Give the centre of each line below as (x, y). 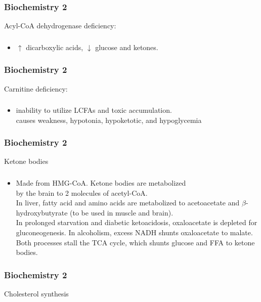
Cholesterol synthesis (36, 293)
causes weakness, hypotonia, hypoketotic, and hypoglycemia (109, 120)
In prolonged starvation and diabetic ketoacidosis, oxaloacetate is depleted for (137, 222)
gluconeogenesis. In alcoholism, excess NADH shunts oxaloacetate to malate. (134, 232)
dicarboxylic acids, (55, 47)
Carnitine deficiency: (36, 88)
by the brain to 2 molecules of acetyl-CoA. (82, 192)
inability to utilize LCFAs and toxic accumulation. (94, 110)
